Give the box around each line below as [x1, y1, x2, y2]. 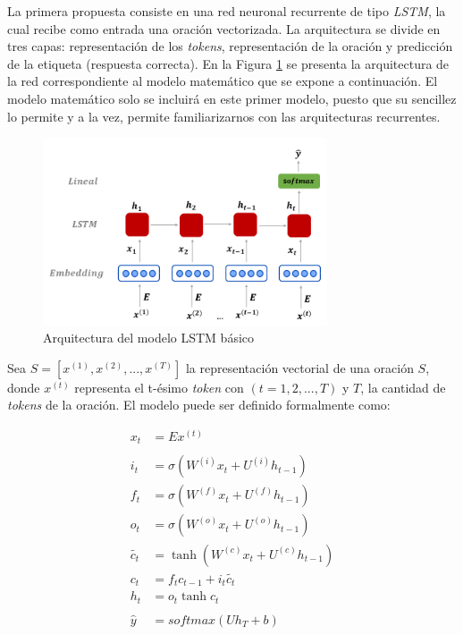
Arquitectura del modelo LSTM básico [43, 328, 255, 347]
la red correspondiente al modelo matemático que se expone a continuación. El [7, 72, 438, 90]
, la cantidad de [360, 377, 446, 396]
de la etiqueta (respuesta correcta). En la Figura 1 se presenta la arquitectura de [7, 54, 450, 72]
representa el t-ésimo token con [74, 377, 244, 396]
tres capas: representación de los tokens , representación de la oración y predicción [7, 37, 453, 55]
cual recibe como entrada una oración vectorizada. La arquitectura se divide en [7, 19, 441, 38]
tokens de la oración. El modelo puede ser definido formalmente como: [7, 395, 391, 414]
